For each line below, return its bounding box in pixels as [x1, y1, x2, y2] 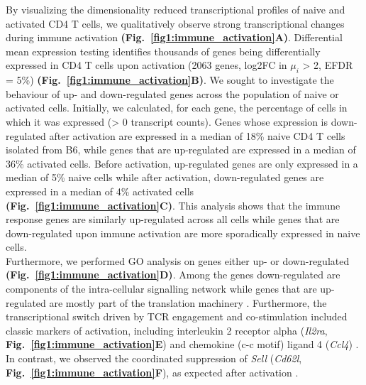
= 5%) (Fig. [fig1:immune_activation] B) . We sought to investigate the [6, 72, 334, 87]
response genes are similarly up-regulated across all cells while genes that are [6, 212, 340, 227]
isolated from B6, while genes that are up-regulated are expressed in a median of [6, 142, 356, 157]
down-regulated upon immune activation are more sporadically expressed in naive [6, 225, 360, 240]
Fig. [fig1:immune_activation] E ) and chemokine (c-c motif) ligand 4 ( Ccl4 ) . [6, 337, 359, 352]
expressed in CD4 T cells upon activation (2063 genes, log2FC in [6, 58, 287, 72]
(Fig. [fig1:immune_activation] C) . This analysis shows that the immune [6, 197, 340, 212]
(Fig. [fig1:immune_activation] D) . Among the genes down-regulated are [6, 267, 340, 282]
